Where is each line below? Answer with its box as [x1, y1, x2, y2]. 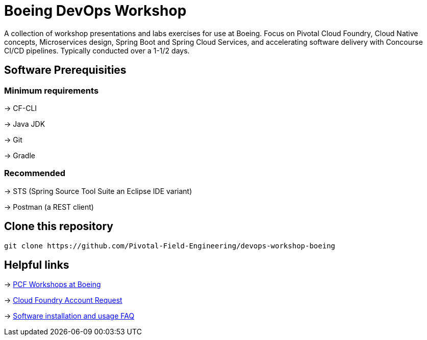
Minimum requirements [4, 85, 99, 96]
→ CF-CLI [4, 103, 37, 112]
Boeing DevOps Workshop [4, 2, 187, 19]
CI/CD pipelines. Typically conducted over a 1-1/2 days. [4, 46, 190, 55]
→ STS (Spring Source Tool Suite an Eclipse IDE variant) [4, 186, 192, 195]
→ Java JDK [4, 119, 45, 128]
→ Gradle [4, 151, 35, 160]
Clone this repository [4, 220, 113, 233]
